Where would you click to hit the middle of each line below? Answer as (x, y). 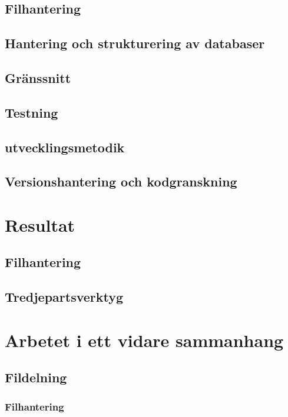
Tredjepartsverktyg (64, 297)
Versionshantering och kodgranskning (121, 181)
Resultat (40, 224)
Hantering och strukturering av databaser (135, 43)
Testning (32, 112)
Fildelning (36, 377)
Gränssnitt (38, 77)
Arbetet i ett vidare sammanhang (144, 340)
